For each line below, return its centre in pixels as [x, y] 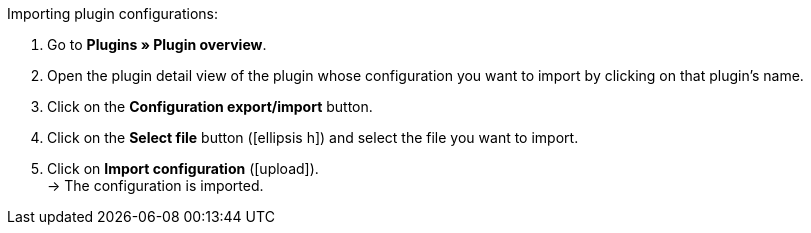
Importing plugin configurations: [112, 13]
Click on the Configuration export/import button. [210, 106]
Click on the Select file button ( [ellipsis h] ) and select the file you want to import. [313, 137]
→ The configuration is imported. [155, 185]
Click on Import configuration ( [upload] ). [183, 168]
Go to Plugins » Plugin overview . [157, 44]
